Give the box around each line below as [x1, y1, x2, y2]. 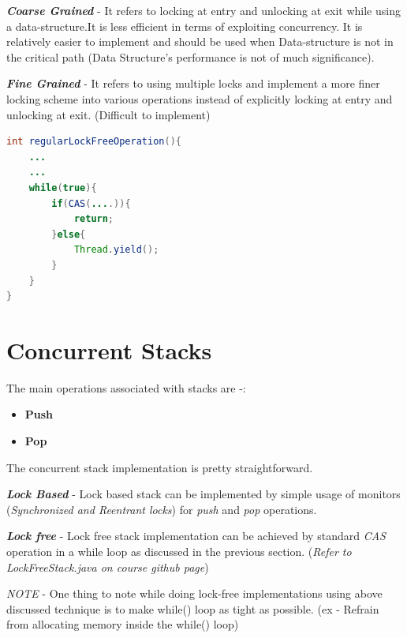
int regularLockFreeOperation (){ [6, 136, 181, 148]
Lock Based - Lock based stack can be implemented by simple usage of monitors [6, 486, 401, 502]
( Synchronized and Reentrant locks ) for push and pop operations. [6, 501, 317, 517]
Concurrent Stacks [6, 333, 212, 366]
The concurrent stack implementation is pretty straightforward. [6, 459, 313, 475]
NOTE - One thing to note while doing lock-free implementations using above [6, 585, 383, 602]
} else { [51, 228, 86, 240]
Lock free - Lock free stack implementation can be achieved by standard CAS [6, 527, 386, 544]
